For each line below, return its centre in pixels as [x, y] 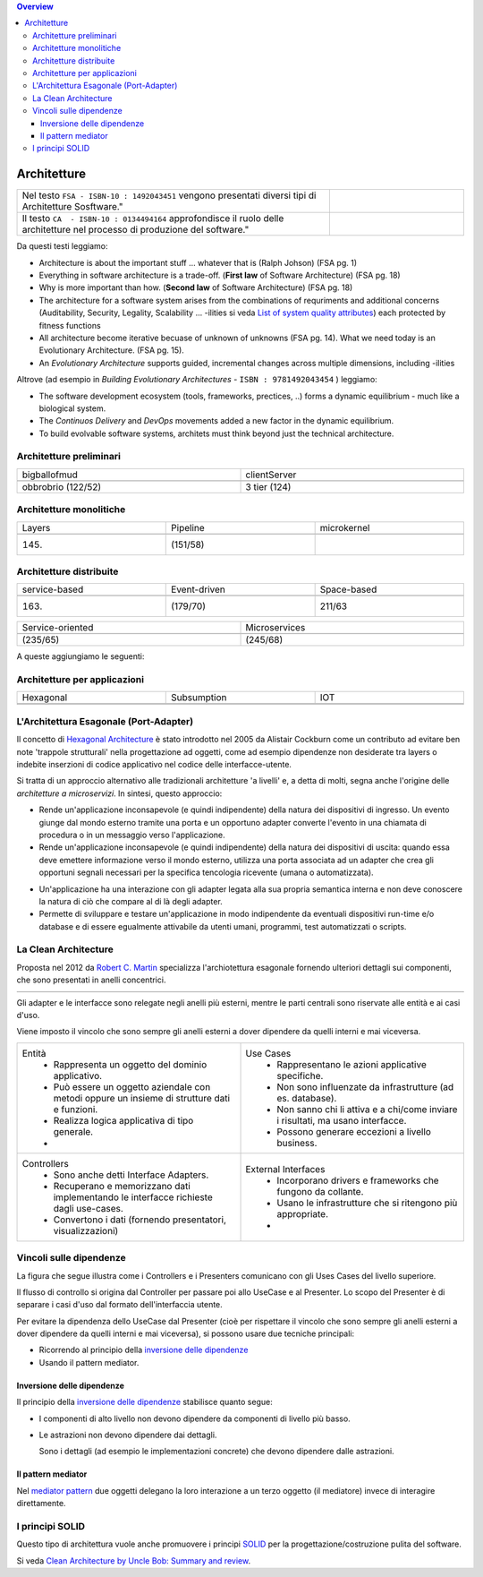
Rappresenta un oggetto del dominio [130, 1064]
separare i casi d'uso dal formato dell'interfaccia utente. [119, 1305]
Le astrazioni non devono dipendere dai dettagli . [128, 1435]
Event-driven [198, 589]
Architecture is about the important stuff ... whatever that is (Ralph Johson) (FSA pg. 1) [198, 262]
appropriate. [303, 1213]
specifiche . [300, 1076]
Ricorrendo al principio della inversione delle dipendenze [144, 1350]
